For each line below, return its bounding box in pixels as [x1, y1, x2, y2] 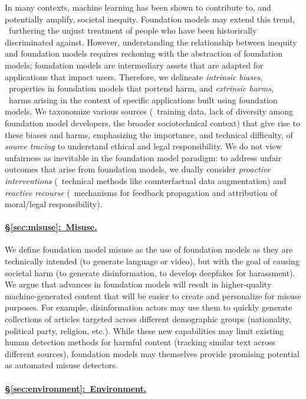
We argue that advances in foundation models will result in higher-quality [5, 278, 272, 290]
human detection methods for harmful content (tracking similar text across [5, 336, 276, 348]
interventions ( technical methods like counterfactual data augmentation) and [5, 174, 287, 187]
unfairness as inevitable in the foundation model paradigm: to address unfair [5, 151, 282, 163]
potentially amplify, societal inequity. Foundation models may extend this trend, [5, 12, 295, 25]
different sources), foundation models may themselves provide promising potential [5, 347, 300, 359]
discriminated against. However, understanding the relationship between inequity [5, 35, 297, 48]
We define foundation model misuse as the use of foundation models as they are [5, 243, 293, 256]
